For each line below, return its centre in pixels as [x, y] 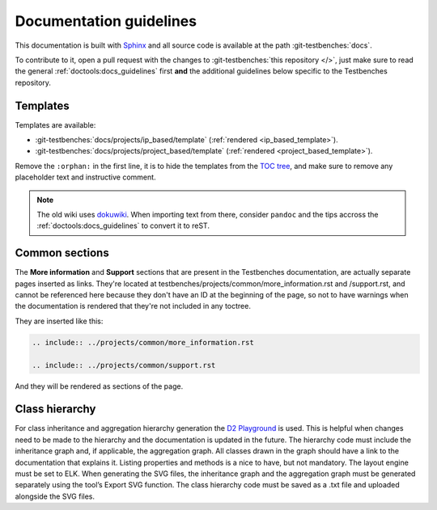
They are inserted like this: [59, 321]
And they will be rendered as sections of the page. [99, 386]
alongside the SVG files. [55, 496]
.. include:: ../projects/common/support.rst [124, 365]
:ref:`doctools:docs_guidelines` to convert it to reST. [123, 225]
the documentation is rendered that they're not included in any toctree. [133, 306]
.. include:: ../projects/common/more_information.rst [143, 342]
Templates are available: [55, 124]
